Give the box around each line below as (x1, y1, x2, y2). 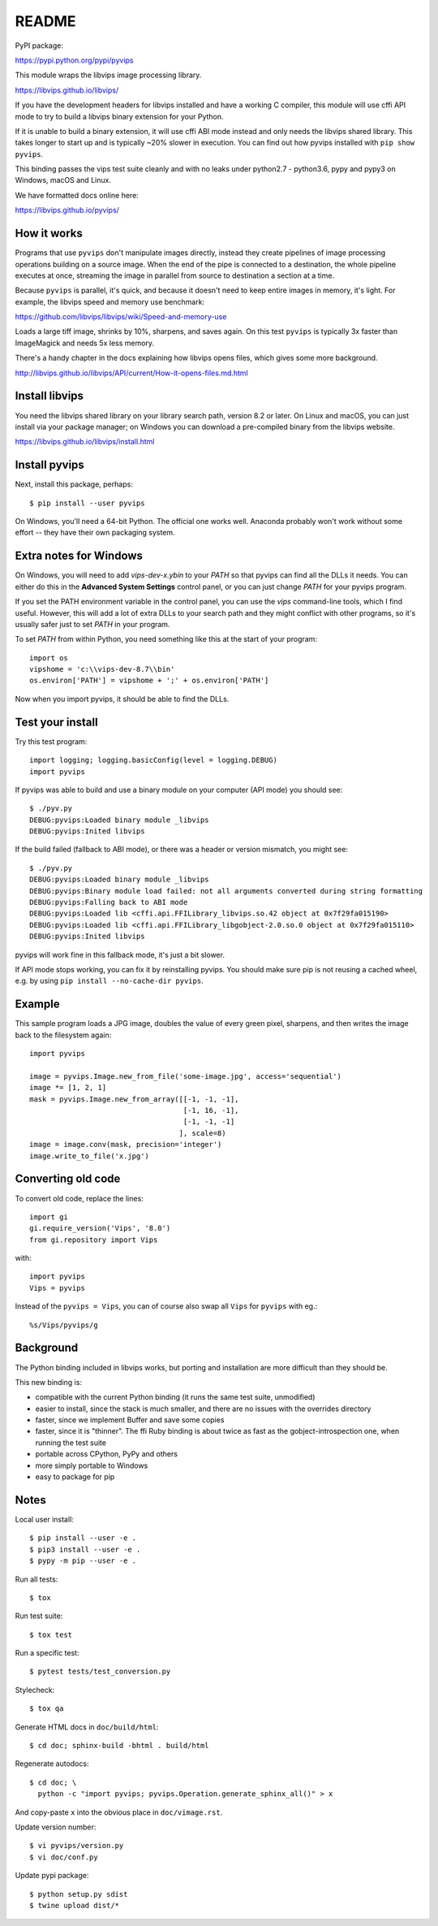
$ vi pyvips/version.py (29, 1841, 124, 1850)
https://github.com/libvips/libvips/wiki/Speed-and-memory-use (15, 312, 227, 322)
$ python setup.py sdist (29, 1889, 128, 1898)
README (15, 12, 76, 30)
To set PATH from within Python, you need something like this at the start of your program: (15, 634, 318, 644)
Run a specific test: (15, 1648, 79, 1658)
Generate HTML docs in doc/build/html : (15, 1722, 159, 1732)
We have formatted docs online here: (15, 190, 140, 200)
